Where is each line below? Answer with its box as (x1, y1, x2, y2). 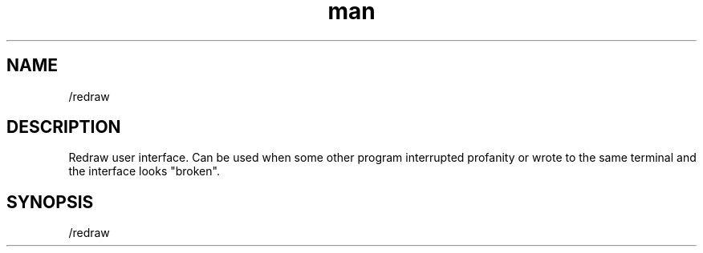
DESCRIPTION (6, 117, 121, 138)
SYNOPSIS (6, 191, 94, 212)
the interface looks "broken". (68, 164, 220, 179)
